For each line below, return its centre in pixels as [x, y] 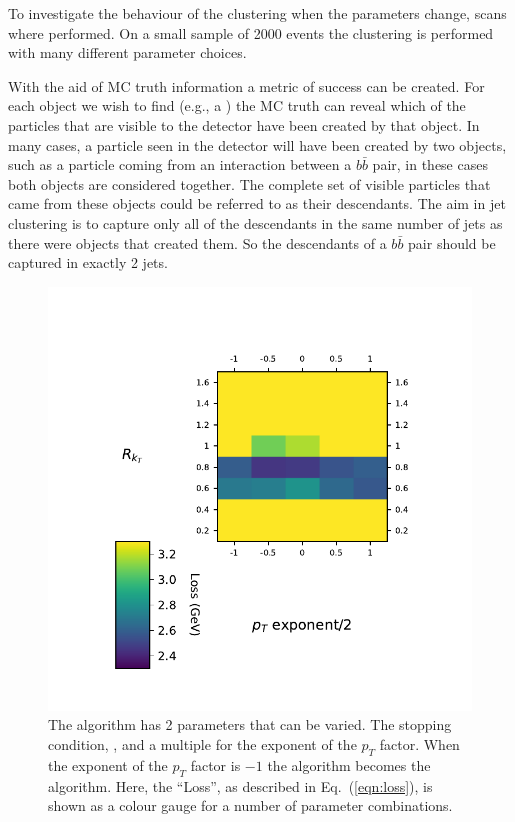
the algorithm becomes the [349, 764]
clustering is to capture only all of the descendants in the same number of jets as [255, 222]
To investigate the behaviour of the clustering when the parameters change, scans [257, 13]
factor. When [419, 743]
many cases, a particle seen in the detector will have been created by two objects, [257, 144]
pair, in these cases [430, 164]
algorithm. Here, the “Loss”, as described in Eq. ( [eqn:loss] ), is [240, 785]
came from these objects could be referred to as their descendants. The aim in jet [257, 203]
